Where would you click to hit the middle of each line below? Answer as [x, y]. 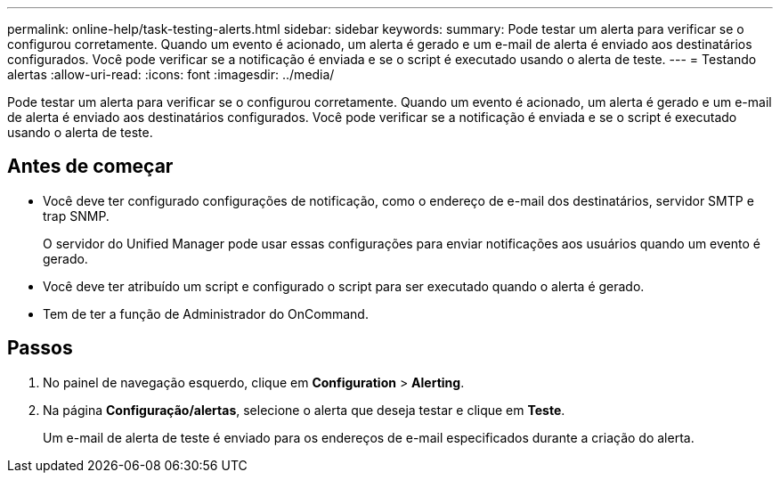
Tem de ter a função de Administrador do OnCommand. [206, 313]
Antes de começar [90, 167]
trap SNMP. [76, 216]
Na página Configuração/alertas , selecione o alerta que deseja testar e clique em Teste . [304, 410]
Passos [40, 348]
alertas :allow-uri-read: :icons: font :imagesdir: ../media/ [171, 74]
